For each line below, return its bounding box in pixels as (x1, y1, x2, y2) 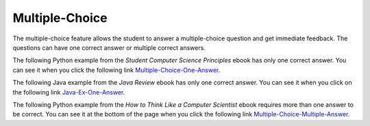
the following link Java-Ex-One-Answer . (12, 88, 125, 96)
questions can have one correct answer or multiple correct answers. (12, 43, 206, 51)
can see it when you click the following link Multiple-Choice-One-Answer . (12, 66, 221, 74)
